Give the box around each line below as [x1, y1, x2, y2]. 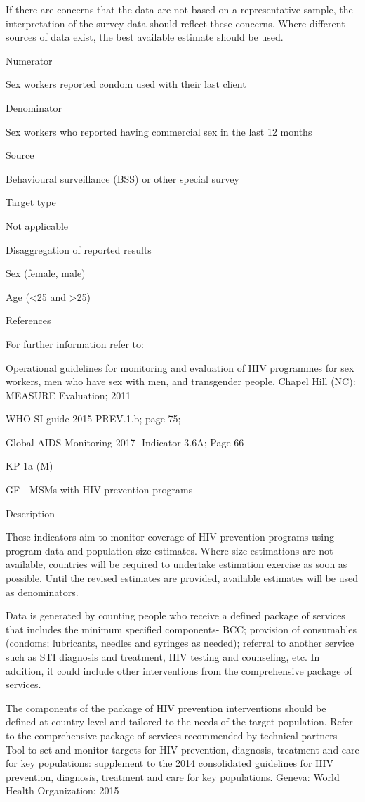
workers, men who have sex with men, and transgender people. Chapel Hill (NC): [6, 374, 356, 389]
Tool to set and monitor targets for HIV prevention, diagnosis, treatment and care [6, 742, 359, 756]
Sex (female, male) [6, 266, 86, 280]
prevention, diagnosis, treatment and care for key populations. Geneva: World [6, 769, 340, 784]
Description [6, 505, 55, 520]
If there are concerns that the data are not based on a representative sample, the [6, 2, 353, 16]
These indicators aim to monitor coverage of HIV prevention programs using [6, 529, 334, 544]
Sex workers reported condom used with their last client [6, 77, 246, 91]
